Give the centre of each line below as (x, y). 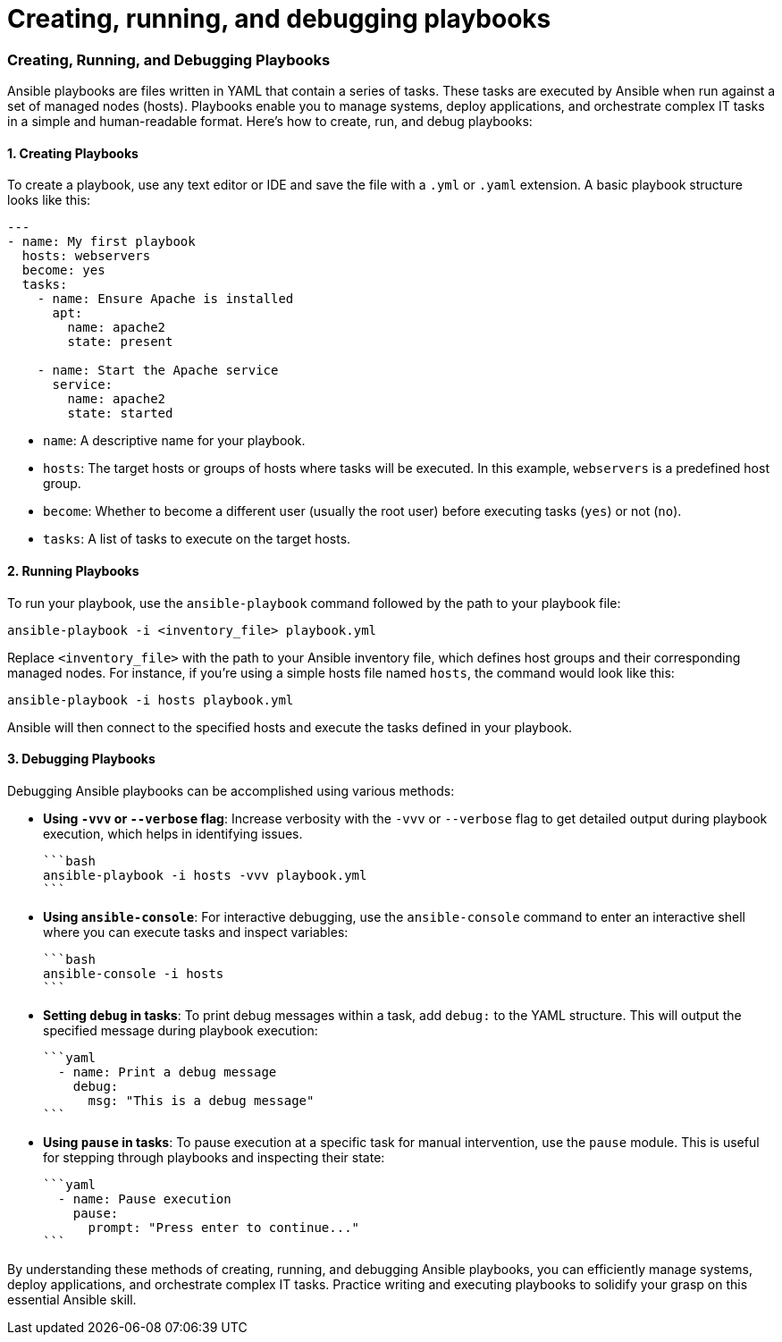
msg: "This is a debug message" (201, 1100)
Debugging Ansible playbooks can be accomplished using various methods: (231, 790)
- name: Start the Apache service (158, 371)
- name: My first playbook (101, 242)
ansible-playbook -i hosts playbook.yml (151, 700)
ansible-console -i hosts (134, 973)
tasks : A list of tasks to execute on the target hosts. (197, 539)
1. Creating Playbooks (73, 153)
